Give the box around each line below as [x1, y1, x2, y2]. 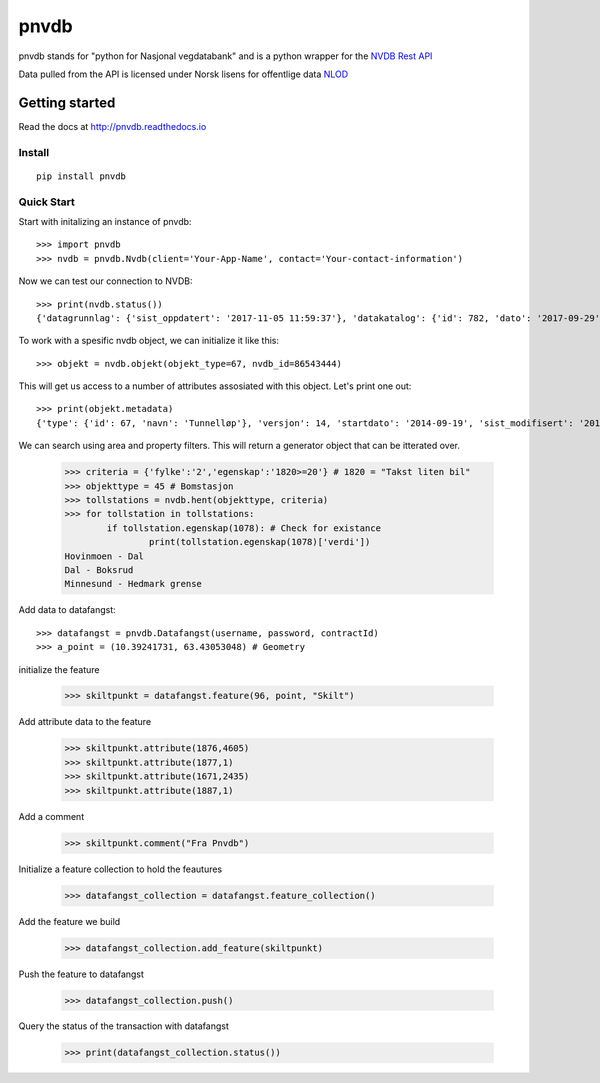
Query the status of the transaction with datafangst [18, 1020, 229, 1032]
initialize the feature [18, 663, 100, 675]
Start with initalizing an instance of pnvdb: [18, 215, 192, 227]
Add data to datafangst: [18, 604, 117, 616]
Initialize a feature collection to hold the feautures [18, 863, 223, 875]
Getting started [18, 94, 116, 111]
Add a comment [18, 810, 85, 822]
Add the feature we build [18, 915, 121, 927]
